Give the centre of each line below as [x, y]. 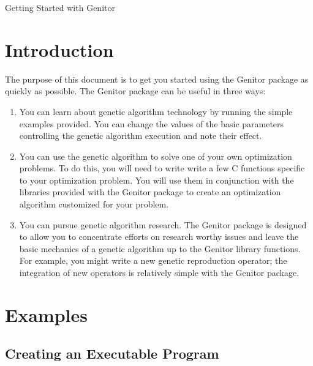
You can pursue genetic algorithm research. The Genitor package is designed [163, 224]
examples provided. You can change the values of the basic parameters [152, 123]
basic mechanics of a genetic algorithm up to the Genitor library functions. [160, 248]
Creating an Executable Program [112, 353]
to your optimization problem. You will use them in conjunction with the [156, 180]
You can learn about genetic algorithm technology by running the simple [156, 111]
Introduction [59, 49]
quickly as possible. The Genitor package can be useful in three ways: [135, 91]
